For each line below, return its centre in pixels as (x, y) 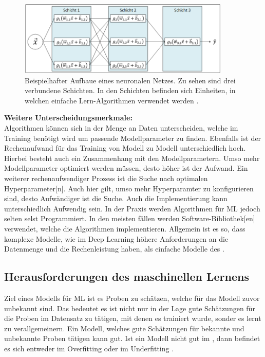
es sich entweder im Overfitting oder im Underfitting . (89, 348)
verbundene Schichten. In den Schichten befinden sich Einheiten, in (130, 90)
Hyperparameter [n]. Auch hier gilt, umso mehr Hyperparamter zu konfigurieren (129, 188)
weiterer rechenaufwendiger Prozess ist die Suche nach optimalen (106, 178)
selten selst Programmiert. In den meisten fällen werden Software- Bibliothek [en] (130, 218)
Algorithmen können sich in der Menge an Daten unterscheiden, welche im (121, 128)
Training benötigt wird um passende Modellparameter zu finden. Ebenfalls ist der (133, 138)
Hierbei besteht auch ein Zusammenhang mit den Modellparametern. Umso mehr (132, 158)
